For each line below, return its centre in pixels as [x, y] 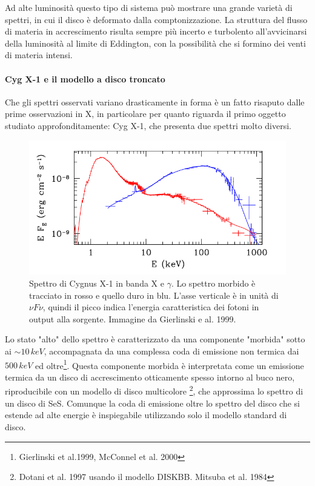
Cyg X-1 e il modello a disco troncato [85, 78]
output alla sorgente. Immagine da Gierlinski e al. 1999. [133, 318]
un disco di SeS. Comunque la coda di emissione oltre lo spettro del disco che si [153, 403]
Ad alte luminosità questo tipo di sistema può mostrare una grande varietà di [149, 7]
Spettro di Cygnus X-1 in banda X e [97, 283]
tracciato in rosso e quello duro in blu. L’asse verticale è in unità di [154, 295]
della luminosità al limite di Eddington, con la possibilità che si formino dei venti [155, 43]
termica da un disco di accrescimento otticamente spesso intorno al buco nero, [150, 377]
